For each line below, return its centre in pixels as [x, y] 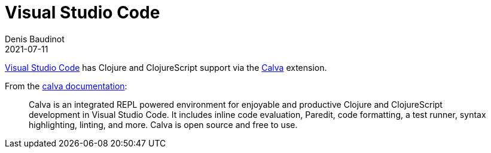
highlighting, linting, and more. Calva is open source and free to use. [163, 124]
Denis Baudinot [35, 39]
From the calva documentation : [66, 86]
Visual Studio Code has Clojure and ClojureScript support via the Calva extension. [166, 67]
